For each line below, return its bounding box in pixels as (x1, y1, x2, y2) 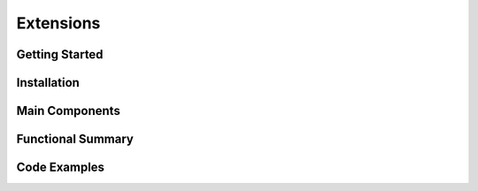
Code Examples (16, 160, 105, 175)
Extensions (16, 13, 101, 33)
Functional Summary (16, 132, 135, 147)
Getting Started (16, 47, 104, 62)
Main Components (16, 103, 121, 118)
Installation (16, 75, 80, 90)
